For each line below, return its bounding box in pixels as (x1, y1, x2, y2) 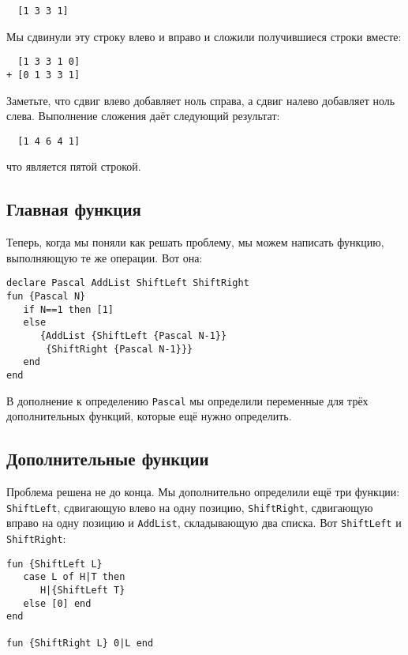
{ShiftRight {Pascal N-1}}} (46, 343, 193, 355)
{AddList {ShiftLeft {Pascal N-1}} (39, 330, 227, 342)
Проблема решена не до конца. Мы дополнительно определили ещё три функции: (6, 484, 400, 500)
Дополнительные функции (6, 446, 209, 471)
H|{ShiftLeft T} (39, 584, 125, 596)
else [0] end (23, 597, 92, 609)
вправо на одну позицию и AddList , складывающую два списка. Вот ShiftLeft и (6, 514, 402, 531)
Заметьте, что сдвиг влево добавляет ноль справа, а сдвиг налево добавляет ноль (6, 92, 395, 108)
